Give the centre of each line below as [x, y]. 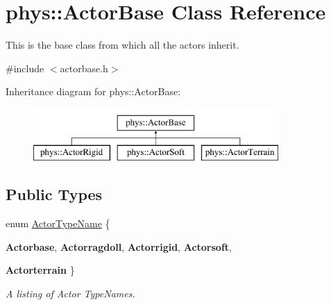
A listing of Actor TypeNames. [70, 294]
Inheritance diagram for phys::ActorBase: [93, 91]
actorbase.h [84, 68]
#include [25, 68]
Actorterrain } [40, 270]
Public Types [54, 194]
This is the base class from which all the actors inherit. [122, 45]
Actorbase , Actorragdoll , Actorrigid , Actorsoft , [119, 246]
